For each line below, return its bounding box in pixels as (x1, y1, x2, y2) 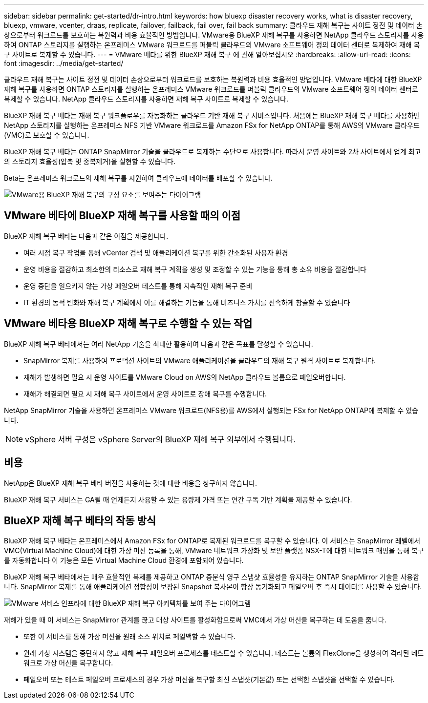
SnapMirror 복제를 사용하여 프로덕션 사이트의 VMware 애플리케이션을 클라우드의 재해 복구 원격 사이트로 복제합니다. (23, 356, 376, 365)
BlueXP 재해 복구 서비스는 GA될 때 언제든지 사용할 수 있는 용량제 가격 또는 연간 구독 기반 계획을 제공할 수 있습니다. (4, 495, 352, 504)
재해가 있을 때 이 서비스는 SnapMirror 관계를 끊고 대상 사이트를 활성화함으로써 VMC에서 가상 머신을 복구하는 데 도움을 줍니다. (4, 616, 386, 624)
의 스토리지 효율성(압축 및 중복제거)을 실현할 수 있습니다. (4, 157, 175, 165)
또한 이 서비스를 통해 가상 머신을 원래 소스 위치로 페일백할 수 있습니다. (23, 632, 235, 641)
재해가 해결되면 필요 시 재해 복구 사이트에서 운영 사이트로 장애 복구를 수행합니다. (23, 389, 267, 398)
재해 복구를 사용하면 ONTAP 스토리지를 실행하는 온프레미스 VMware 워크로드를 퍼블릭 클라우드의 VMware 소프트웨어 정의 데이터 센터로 (4, 85, 418, 93)
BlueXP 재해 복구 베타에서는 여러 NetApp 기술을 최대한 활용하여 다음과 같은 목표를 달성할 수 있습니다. (4, 339, 313, 348)
